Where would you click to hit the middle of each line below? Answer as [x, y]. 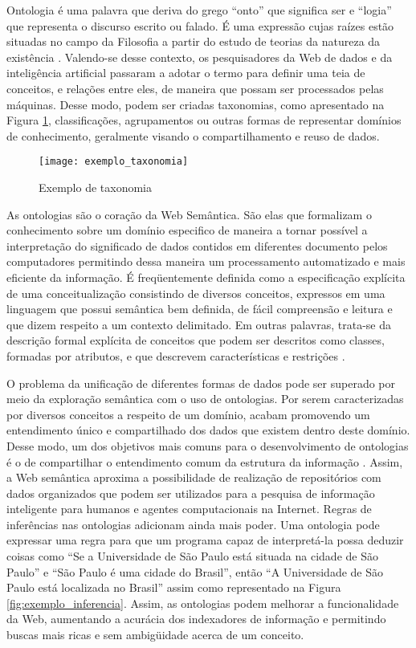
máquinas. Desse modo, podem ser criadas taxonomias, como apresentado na [196, 104]
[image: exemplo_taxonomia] [114, 162]
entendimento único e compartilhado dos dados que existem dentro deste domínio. [208, 430]
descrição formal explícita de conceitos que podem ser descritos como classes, [196, 340]
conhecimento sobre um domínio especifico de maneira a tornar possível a [187, 230]
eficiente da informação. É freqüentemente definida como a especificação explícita [206, 277]
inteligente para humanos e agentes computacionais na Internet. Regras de [189, 509]
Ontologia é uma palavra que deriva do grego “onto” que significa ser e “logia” [199, 10]
